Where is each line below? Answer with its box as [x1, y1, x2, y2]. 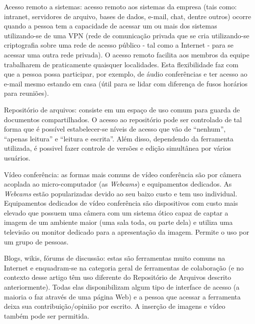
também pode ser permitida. [4, 310, 89, 321]
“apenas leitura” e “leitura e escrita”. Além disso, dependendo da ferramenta [4, 133, 233, 143]
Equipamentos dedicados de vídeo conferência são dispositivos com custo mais [4, 198, 238, 208]
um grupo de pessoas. [4, 236, 69, 246]
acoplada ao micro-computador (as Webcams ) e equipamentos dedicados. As [4, 179, 232, 189]
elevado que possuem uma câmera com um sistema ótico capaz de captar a [4, 207, 229, 217]
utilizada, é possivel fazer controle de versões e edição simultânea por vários [4, 143, 231, 153]
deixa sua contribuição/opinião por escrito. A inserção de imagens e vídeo [4, 301, 226, 311]
